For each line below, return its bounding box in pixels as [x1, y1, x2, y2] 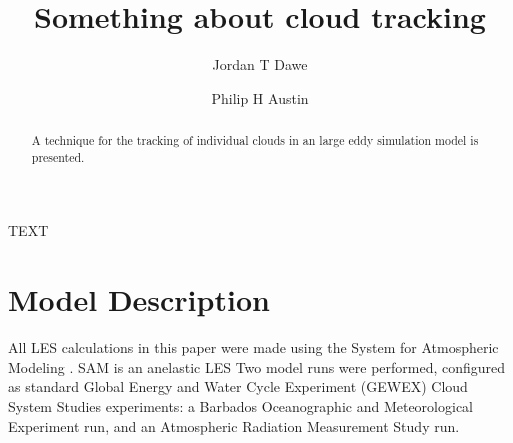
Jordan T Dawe [212, 54, 308, 75]
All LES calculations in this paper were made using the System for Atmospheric [8, 337, 499, 358]
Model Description [8, 279, 270, 320]
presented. [31, 148, 85, 165]
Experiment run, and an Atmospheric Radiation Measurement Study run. [8, 415, 460, 436]
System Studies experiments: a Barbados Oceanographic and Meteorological [8, 395, 473, 416]
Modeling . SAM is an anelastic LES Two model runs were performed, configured [8, 356, 506, 377]
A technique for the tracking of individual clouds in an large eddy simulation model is [31, 132, 479, 149]
